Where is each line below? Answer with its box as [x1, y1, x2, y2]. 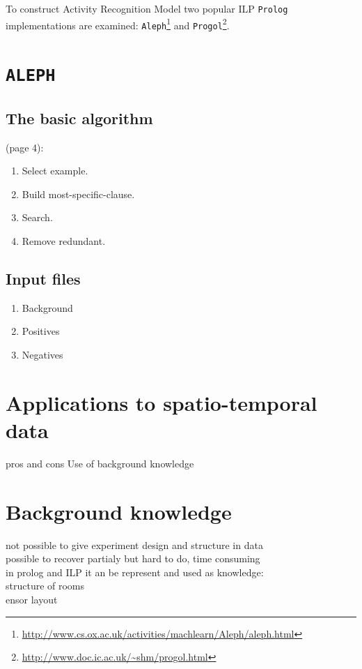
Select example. [22, 163, 88, 178]
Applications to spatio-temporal [6, 388, 317, 416]
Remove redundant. [22, 234, 106, 248]
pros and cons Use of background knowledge [6, 456, 194, 470]
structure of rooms [6, 578, 85, 593]
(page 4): [6, 140, 44, 154]
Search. [22, 210, 53, 225]
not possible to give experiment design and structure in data [6, 537, 263, 552]
